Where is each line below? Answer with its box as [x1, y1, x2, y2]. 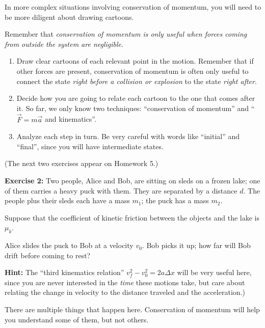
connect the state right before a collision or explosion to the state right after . [16, 75, 257, 86]
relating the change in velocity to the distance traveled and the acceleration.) [5, 287, 245, 297]
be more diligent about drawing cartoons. [5, 11, 134, 22]
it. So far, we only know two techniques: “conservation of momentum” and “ [16, 102, 255, 113]
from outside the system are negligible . [5, 38, 123, 49]
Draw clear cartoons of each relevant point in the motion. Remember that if [16, 56, 254, 66]
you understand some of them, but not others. [5, 314, 149, 324]
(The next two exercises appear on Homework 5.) [5, 158, 158, 169]
